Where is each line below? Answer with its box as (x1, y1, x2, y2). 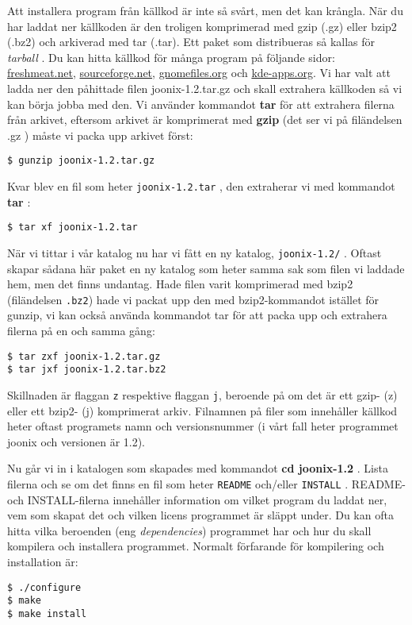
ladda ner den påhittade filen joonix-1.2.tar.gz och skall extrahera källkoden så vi (7, 79, 402, 96)
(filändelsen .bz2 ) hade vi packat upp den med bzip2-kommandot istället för (7, 291, 380, 307)
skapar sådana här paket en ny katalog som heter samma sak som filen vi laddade (7, 260, 405, 276)
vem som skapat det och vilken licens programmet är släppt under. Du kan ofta (7, 507, 394, 523)
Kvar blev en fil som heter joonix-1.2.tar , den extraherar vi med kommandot (7, 178, 395, 194)
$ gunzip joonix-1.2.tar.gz (7, 155, 155, 167)
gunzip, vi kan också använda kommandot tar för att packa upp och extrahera (7, 307, 387, 323)
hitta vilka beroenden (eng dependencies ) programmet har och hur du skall (7, 522, 372, 538)
